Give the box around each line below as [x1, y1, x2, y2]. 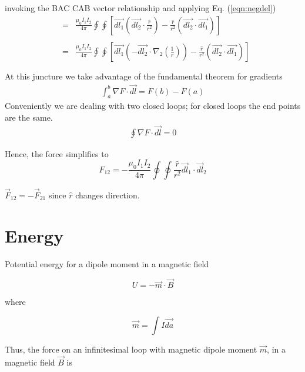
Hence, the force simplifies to [5, 147, 109, 160]
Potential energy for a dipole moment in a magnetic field [5, 257, 209, 270]
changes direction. [75, 188, 140, 201]
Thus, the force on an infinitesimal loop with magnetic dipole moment [5, 343, 257, 355]
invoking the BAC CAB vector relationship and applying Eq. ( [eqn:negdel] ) [5, 2, 276, 14]
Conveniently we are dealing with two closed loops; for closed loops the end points [5, 99, 301, 112]
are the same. [5, 111, 53, 123]
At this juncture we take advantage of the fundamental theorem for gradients [5, 69, 283, 82]
